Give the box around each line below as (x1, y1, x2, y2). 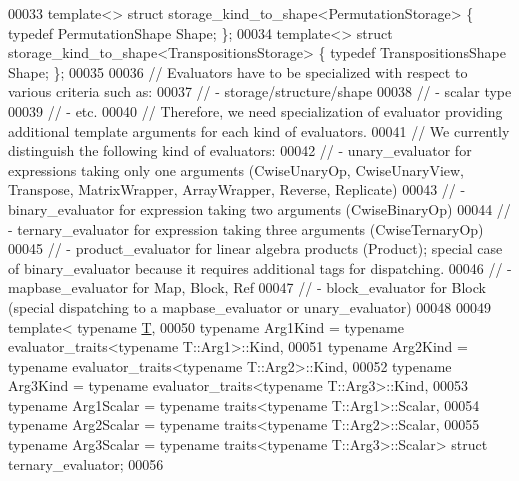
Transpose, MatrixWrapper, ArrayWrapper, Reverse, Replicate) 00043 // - (8, 179, 466, 200)
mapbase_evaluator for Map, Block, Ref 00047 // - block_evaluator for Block (8, 277, 486, 298)
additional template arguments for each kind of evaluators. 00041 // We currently (8, 120, 510, 141)
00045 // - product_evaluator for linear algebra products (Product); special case (8, 238, 503, 259)
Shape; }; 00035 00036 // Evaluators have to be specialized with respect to (8, 61, 468, 82)
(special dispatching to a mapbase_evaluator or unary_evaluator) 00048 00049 (8, 296, 492, 317)
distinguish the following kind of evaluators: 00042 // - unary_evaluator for (8, 140, 472, 161)
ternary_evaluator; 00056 (8, 453, 164, 474)
